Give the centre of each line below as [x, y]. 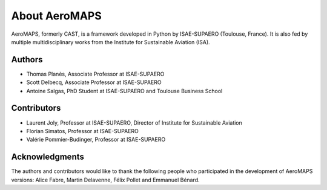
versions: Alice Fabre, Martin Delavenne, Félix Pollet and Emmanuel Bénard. [105, 180]
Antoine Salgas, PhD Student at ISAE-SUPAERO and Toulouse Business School [124, 91]
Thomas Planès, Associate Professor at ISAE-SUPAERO [95, 74]
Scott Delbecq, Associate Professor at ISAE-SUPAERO [94, 82]
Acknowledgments [48, 157]
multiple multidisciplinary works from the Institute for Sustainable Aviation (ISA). [111, 42]
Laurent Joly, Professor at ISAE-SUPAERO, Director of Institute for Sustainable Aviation [134, 123]
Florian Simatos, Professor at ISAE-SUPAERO [83, 131]
